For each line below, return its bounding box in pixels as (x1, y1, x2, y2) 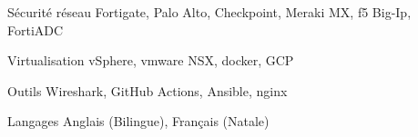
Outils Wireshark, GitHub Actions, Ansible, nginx (7, 81, 288, 100)
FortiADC (7, 20, 64, 39)
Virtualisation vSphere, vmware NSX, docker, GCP (7, 51, 294, 70)
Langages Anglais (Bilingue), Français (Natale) (7, 112, 270, 131)
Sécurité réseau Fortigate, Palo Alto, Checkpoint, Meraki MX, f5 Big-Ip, (7, 3, 412, 21)
